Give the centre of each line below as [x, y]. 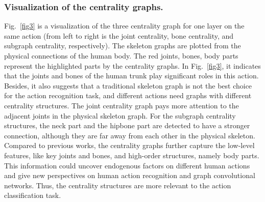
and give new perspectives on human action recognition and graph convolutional [130, 175]
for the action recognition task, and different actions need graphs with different [128, 95]
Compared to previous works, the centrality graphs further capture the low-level [129, 145]
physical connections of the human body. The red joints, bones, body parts [121, 55]
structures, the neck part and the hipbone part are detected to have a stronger [127, 125]
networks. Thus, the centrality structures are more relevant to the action [118, 185]
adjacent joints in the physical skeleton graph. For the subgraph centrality [120, 115]
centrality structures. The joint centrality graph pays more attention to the [122, 105]
